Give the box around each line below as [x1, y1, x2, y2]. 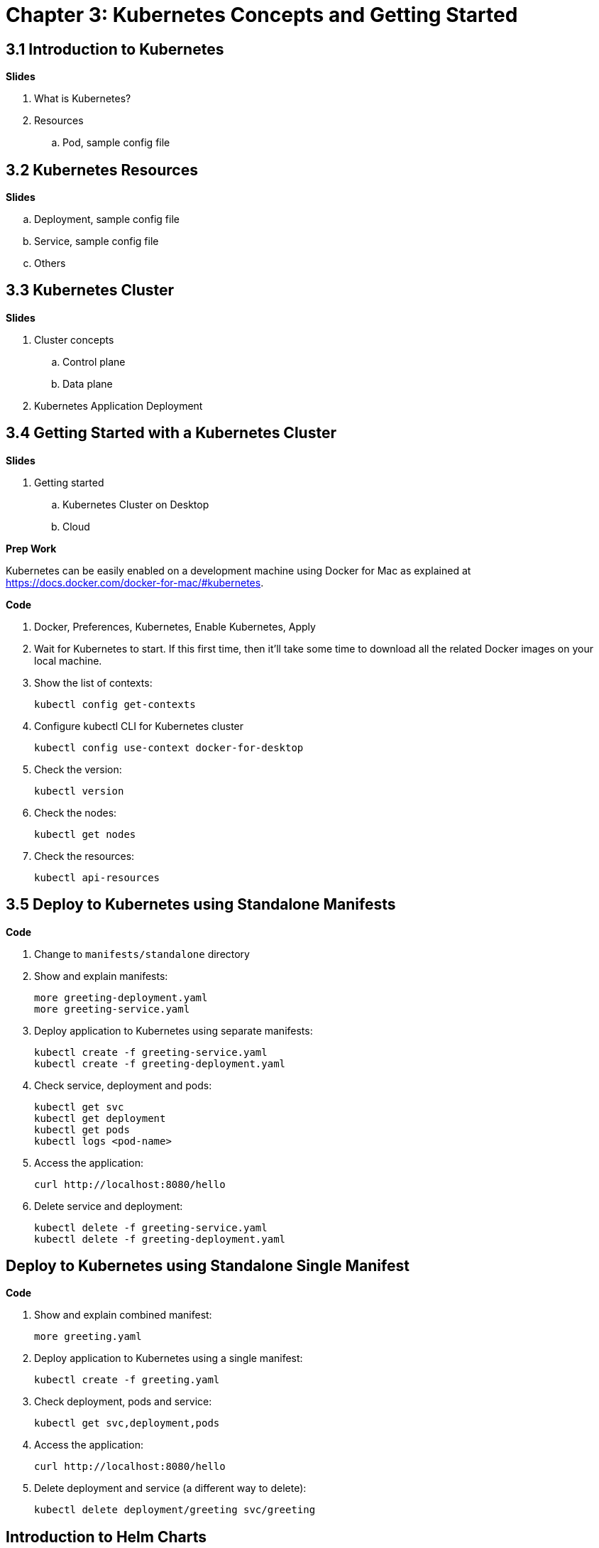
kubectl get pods [34, 1123, 130, 1135]
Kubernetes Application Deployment [34, 399, 203, 412]
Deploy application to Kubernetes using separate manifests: [34, 1024, 313, 1037]
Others [34, 257, 66, 270]
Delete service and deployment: [34, 1199, 183, 1212]
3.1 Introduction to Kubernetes [6, 40, 224, 58]
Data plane [62, 377, 113, 390]
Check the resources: [34, 849, 135, 862]
